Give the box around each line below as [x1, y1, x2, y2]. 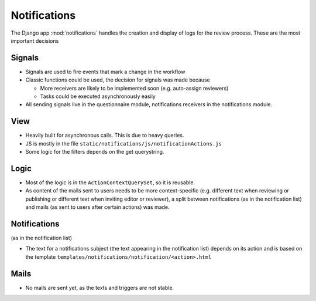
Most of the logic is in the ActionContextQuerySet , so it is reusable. [25, 179, 195, 186]
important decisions [11, 37, 59, 44]
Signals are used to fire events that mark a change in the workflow [25, 68, 186, 75]
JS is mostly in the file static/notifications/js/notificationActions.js [25, 140, 222, 147]
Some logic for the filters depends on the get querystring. [25, 148, 164, 155]
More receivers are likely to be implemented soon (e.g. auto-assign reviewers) [40, 84, 229, 92]
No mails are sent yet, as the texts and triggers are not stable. [25, 284, 174, 291]
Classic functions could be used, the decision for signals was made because [25, 76, 210, 83]
